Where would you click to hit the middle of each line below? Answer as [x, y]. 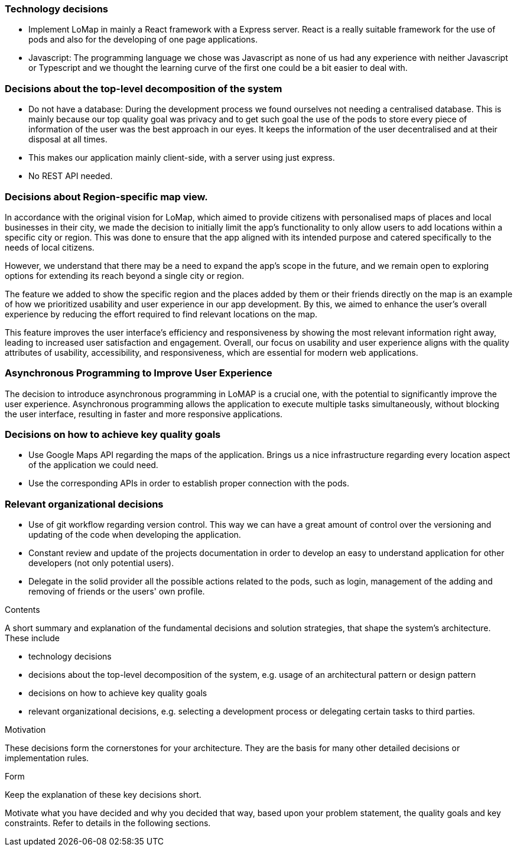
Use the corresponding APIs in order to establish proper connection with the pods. [189, 483]
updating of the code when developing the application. [135, 535]
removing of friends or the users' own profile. [117, 592]
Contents [22, 610]
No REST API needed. [71, 176]
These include [32, 638]
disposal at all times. [68, 139]
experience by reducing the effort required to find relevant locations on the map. [161, 314]
